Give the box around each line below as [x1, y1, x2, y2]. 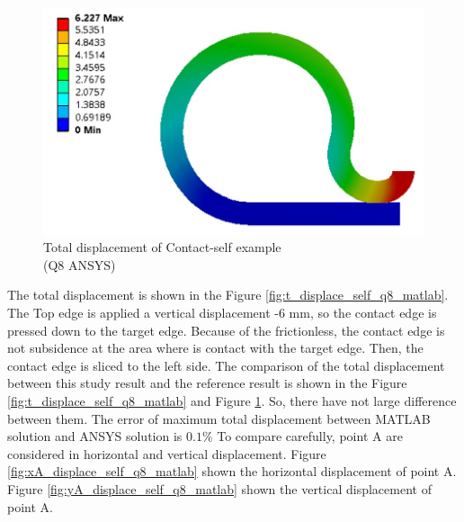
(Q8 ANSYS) [43, 255, 116, 274]
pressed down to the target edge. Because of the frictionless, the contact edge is [7, 320, 445, 339]
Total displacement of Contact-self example [43, 238, 281, 256]
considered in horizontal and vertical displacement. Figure [7, 444, 326, 463]
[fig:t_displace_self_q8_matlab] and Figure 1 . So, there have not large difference [7, 391, 457, 409]
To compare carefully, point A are [217, 427, 403, 445]
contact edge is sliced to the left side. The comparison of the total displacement [7, 355, 445, 374]
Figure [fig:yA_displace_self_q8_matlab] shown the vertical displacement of [7, 479, 432, 498]
